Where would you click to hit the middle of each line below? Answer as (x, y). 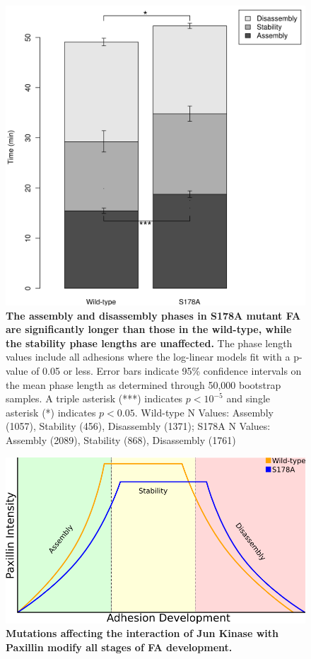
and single (248, 398)
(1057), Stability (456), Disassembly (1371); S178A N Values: (138, 426)
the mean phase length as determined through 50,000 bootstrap (143, 384)
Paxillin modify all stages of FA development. (119, 647)
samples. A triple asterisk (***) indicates (94, 398)
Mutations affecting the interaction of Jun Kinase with (142, 633)
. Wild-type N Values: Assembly (204, 412)
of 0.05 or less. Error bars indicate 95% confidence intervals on (166, 370)
